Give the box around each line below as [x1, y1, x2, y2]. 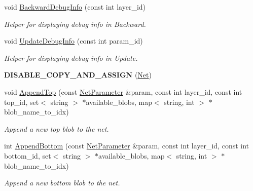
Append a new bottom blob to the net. [4, 177, 120, 188]
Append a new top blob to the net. [4, 123, 109, 134]
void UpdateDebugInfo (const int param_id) [4, 35, 143, 46]
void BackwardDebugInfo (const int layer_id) [4, 2, 146, 12]
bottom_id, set [4, 150, 51, 161]
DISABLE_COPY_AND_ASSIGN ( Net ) [4, 69, 152, 80]
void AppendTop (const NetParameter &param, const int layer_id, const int [4, 86, 242, 97]
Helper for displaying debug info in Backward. [4, 18, 146, 29]
